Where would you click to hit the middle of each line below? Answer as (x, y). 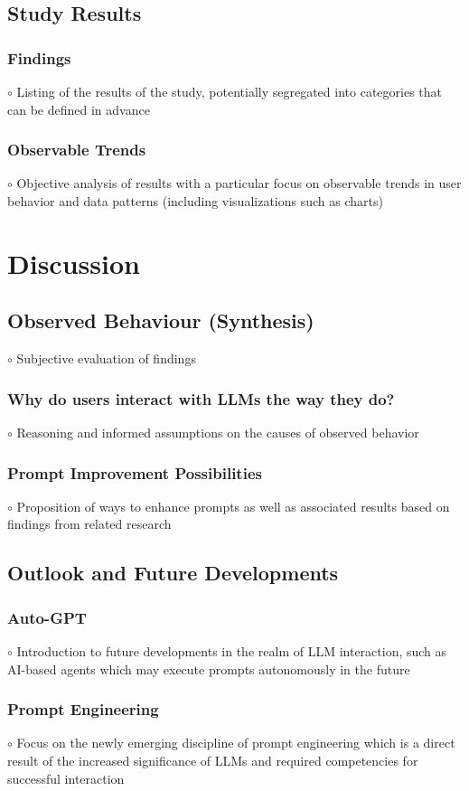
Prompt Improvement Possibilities (135, 472)
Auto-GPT (47, 617)
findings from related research (89, 524)
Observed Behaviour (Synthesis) (161, 320)
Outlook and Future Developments (173, 573)
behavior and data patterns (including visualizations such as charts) (195, 201)
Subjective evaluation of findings (106, 358)
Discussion (74, 263)
